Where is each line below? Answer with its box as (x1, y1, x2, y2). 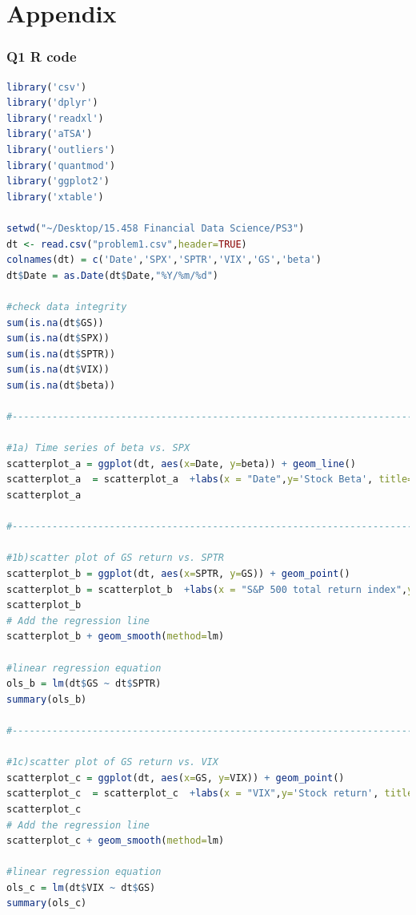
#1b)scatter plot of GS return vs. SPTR (6, 552, 225, 564)
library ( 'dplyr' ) (6, 97, 98, 109)
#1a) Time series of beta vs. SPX (6, 442, 190, 454)
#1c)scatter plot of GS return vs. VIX (6, 756, 218, 768)
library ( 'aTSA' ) (6, 128, 93, 140)
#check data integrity (6, 300, 127, 312)
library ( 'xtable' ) (6, 191, 104, 203)
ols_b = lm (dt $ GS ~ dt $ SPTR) (6, 678, 162, 690)
